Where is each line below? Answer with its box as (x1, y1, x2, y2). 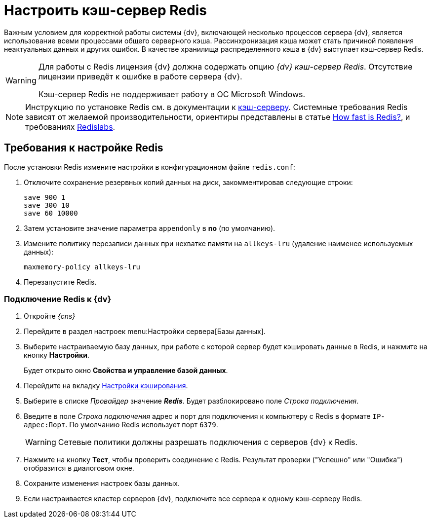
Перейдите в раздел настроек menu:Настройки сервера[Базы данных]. (24, 327, 266, 336)
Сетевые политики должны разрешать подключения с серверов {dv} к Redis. (58, 437, 358, 447)
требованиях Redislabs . (25, 121, 116, 132)
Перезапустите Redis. (24, 277, 97, 286)
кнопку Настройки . (24, 351, 89, 360)
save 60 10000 (24, 209, 78, 217)
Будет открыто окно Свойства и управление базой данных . (24, 366, 228, 375)
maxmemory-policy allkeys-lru (24, 262, 141, 271)
